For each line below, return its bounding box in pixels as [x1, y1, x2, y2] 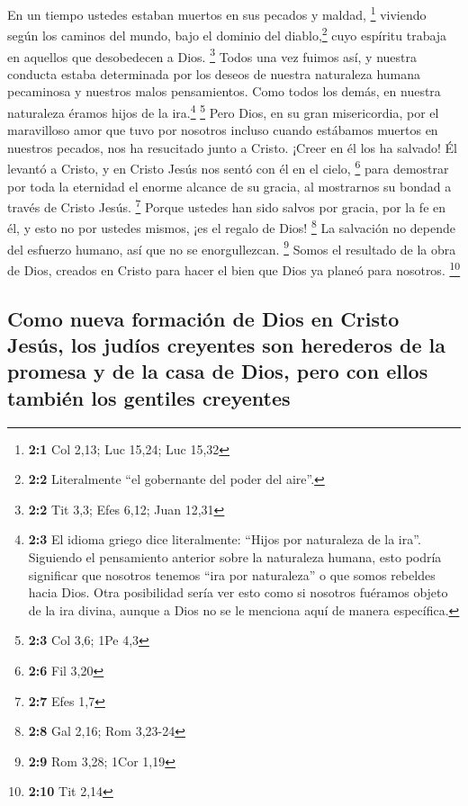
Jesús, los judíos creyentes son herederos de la [7, 331, 445, 358]
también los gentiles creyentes [7, 383, 291, 411]
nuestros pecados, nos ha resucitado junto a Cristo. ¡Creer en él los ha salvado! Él [7, 138, 457, 157]
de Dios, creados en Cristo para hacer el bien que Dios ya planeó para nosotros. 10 [7, 257, 461, 279]
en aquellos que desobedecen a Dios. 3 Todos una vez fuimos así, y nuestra [7, 44, 417, 66]
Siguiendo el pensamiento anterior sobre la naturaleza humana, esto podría [28, 547, 442, 566]
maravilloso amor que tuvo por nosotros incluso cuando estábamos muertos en [7, 121, 438, 139]
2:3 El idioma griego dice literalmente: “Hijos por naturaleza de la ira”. [28, 530, 421, 549]
